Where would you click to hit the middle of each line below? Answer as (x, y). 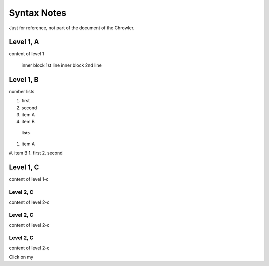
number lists (22, 91)
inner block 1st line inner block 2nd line (62, 65)
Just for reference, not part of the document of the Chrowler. (72, 28)
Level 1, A (24, 42)
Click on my (21, 257)
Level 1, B (24, 79)
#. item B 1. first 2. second (36, 153)
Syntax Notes (38, 13)
